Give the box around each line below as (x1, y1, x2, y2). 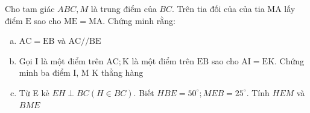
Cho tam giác (5, 2, 55, 14)
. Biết (133, 86, 154, 99)
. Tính (246, 86, 270, 99)
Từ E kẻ (19, 86, 49, 99)
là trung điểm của (90, 2, 157, 14)
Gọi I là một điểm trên (19, 54, 104, 67)
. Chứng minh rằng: (103, 14, 176, 26)
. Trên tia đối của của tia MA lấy (172, 2, 296, 14)
